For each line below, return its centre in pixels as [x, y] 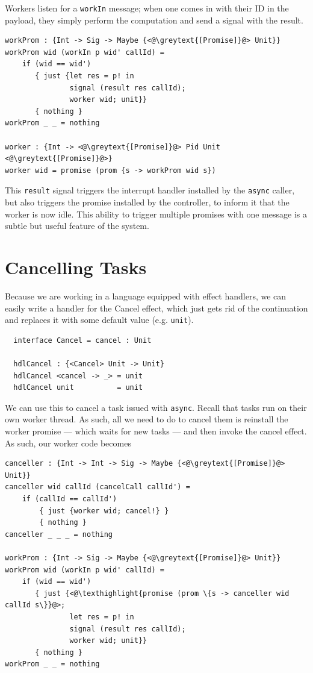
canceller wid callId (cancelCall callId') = [98, 487]
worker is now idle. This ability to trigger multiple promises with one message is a [156, 214]
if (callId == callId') [70, 499]
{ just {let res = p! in [85, 76]
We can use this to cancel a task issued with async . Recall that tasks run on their [156, 407]
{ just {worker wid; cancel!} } [104, 511]
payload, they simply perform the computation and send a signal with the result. [154, 20]
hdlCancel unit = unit [78, 388]
